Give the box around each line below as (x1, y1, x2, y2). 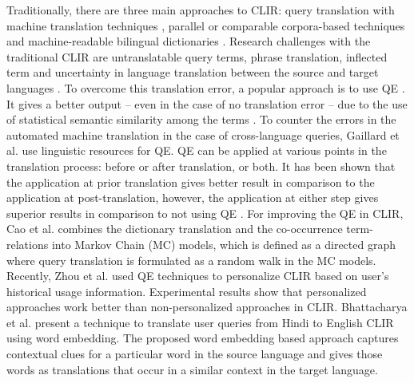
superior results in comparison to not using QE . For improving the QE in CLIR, (6, 204, 404, 221)
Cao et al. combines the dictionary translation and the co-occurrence (6, 220, 343, 237)
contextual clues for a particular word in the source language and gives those (6, 345, 383, 362)
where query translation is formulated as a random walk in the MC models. (6, 251, 376, 268)
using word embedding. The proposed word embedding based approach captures (6, 330, 399, 346)
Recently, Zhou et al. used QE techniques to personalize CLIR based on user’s (6, 267, 389, 284)
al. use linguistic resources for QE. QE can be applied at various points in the (6, 142, 387, 159)
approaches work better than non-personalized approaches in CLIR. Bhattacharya (6, 298, 408, 315)
